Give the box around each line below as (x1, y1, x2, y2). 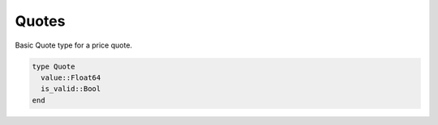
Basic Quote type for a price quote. (15, 40, 133, 50)
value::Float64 (41, 73, 101, 82)
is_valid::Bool (41, 85, 101, 94)
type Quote (32, 61, 75, 71)
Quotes (15, 12, 66, 30)
